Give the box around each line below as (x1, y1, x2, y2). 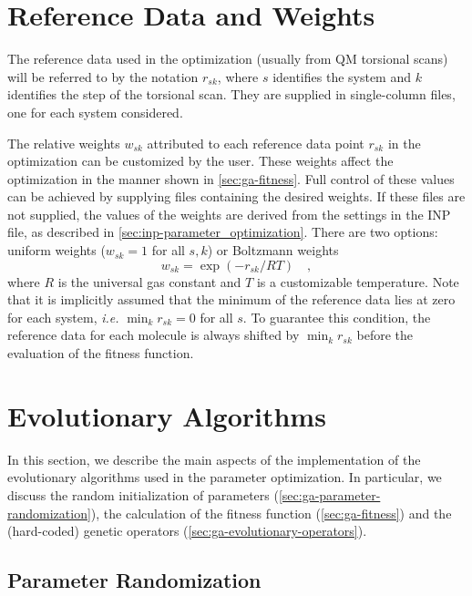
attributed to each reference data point (147, 133, 364, 152)
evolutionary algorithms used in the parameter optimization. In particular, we (7, 468, 442, 487)
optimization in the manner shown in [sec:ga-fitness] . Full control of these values (7, 169, 455, 188)
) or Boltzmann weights (207, 241, 339, 260)
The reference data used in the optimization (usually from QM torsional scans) (7, 49, 448, 68)
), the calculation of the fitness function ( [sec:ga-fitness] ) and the (90, 503, 452, 522)
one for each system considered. (7, 102, 183, 121)
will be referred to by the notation (7, 67, 199, 86)
